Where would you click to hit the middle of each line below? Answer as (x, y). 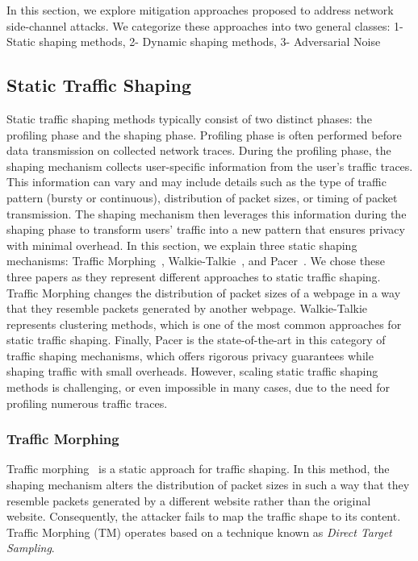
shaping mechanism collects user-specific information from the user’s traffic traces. (210, 166)
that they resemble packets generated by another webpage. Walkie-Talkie (187, 308)
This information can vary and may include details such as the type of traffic (196, 182)
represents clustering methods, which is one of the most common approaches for (204, 324)
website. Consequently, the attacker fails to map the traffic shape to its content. (204, 516)
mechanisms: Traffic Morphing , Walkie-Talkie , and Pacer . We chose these (196, 261)
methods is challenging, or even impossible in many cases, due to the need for (198, 387)
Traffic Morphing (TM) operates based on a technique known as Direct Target (199, 532)
